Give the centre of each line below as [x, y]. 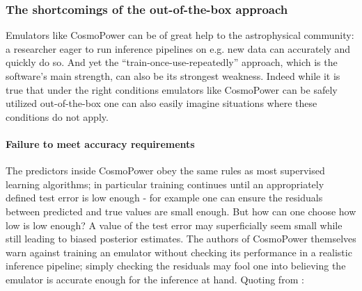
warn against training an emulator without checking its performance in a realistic [179, 252]
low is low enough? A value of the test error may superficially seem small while [174, 225]
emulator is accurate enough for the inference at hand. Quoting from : [155, 279]
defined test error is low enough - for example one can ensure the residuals [164, 198]
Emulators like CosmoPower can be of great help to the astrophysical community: [180, 35]
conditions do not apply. [57, 116]
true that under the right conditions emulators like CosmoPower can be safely [172, 89]
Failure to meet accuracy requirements [100, 143]
